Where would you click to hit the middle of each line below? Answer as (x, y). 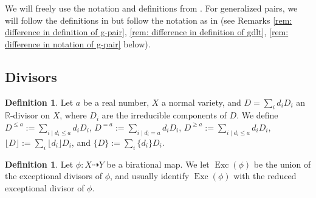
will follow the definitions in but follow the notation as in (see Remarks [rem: (149, 20)
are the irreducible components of (164, 115)
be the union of (282, 164)
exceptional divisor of (45, 187)
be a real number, (116, 102)
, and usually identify (150, 176)
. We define (257, 115)
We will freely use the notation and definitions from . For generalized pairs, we (151, 8)
